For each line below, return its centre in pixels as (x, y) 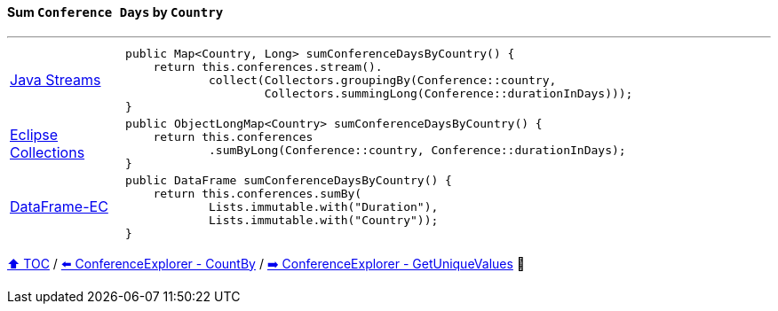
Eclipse (34, 134)
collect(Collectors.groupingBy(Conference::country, (383, 80)
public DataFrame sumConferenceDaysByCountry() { (289, 180)
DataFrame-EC (59, 207)
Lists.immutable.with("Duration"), (324, 206)
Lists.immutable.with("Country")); (324, 220)
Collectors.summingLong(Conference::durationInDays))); (449, 93)
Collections (48, 152)
